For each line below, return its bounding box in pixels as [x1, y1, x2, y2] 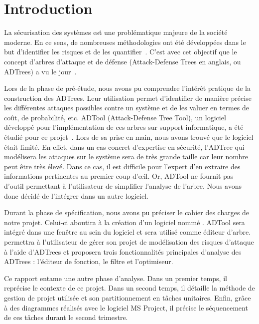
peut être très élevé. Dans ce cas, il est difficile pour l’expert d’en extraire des [4, 161, 241, 171]
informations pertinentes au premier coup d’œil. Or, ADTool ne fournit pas [4, 171, 234, 181]
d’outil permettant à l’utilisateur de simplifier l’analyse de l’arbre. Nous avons [4, 181, 242, 191]
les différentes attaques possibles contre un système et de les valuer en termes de [4, 102, 249, 113]
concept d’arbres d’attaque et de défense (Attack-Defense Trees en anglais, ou [4, 56, 241, 66]
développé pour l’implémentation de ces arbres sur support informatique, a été [4, 122, 244, 132]
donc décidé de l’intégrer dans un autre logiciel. [4, 190, 148, 201]
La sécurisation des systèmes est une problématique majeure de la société [4, 27, 228, 37]
